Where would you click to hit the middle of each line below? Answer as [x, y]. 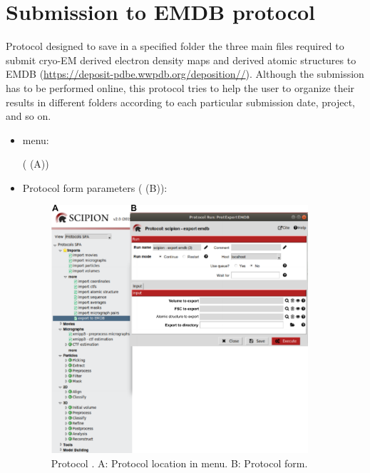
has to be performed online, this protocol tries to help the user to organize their [180, 87]
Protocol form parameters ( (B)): [95, 187]
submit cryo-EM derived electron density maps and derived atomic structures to [181, 60]
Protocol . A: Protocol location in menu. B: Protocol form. [179, 463]
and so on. [29, 116]
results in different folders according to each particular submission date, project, [180, 102]
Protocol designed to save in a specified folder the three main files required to [175, 46]
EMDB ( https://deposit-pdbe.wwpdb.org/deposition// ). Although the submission [185, 74]
